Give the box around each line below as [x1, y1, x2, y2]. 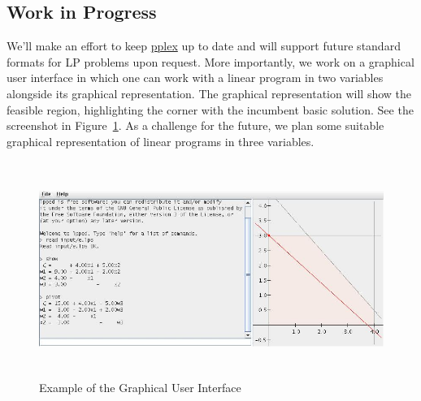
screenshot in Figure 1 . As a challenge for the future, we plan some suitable [7, 117, 384, 134]
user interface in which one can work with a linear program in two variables [7, 69, 384, 86]
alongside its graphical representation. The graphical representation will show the [7, 84, 412, 101]
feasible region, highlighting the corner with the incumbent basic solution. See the [7, 101, 414, 118]
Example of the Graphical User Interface [39, 378, 241, 395]
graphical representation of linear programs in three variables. [7, 132, 315, 149]
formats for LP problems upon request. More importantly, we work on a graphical [7, 53, 414, 70]
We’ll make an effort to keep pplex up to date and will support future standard [7, 37, 401, 54]
